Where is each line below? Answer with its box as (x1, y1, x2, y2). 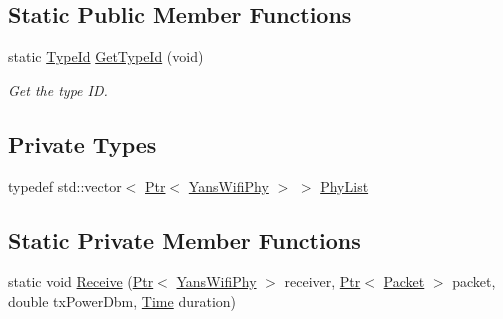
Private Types (8, 128, 157, 159)
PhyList (320, 175, 369, 196)
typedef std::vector (8, 175, 122, 196)
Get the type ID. (8, 79, 108, 100)
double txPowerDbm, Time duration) (8, 290, 237, 311)
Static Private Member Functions (8, 224, 361, 255)
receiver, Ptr (284, 271, 361, 292)
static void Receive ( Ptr (8, 271, 154, 292)
